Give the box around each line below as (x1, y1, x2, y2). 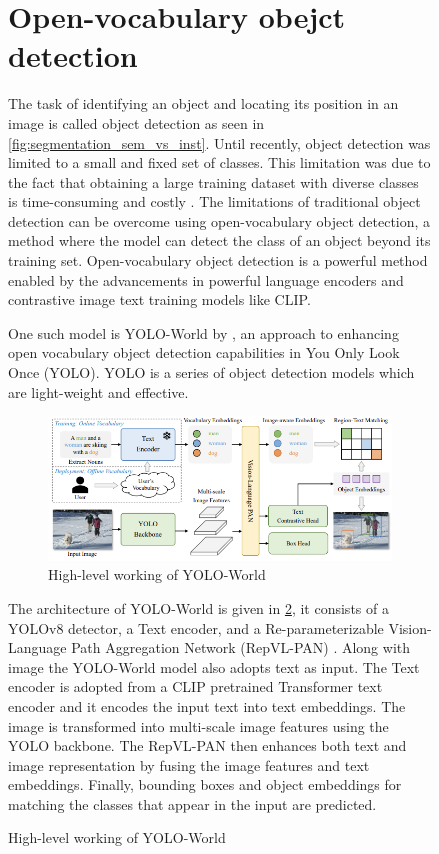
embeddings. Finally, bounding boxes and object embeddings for (8, 774, 402, 795)
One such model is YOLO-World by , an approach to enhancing (8, 322, 399, 343)
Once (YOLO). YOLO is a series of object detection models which (8, 362, 415, 383)
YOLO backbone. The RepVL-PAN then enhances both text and (8, 735, 407, 756)
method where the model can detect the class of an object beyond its (8, 230, 431, 251)
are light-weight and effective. (8, 381, 189, 402)
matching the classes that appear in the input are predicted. (8, 793, 377, 814)
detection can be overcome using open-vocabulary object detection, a (8, 210, 431, 231)
